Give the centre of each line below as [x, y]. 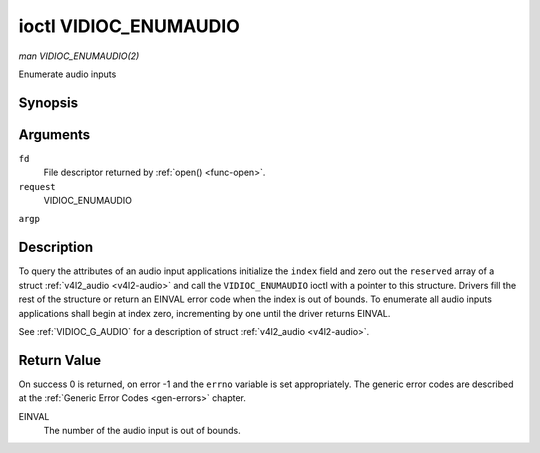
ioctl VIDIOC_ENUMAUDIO [129, 26]
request [37, 186]
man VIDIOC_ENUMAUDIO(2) [79, 56]
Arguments [54, 134]
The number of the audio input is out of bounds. [142, 430]
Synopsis [48, 102]
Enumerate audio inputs [67, 74]
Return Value [60, 360]
